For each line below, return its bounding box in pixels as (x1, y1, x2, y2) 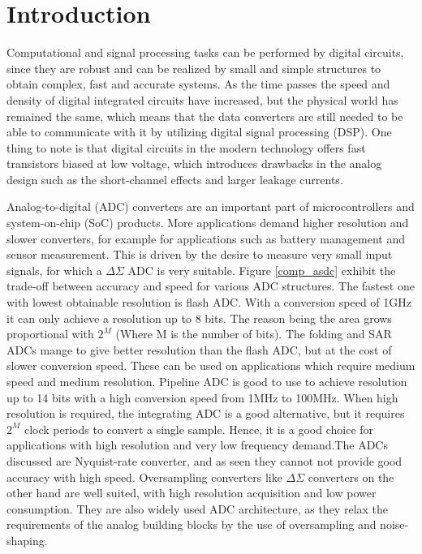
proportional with (6, 325, 94, 342)
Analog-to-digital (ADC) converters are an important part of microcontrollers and (6, 198, 415, 215)
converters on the (308, 468, 394, 485)
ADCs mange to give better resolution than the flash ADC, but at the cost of (6, 341, 392, 358)
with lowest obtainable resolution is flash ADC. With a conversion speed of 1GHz (6, 294, 411, 311)
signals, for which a (6, 261, 102, 278)
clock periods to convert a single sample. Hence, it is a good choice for (24, 420, 374, 437)
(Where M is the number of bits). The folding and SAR (115, 325, 392, 342)
